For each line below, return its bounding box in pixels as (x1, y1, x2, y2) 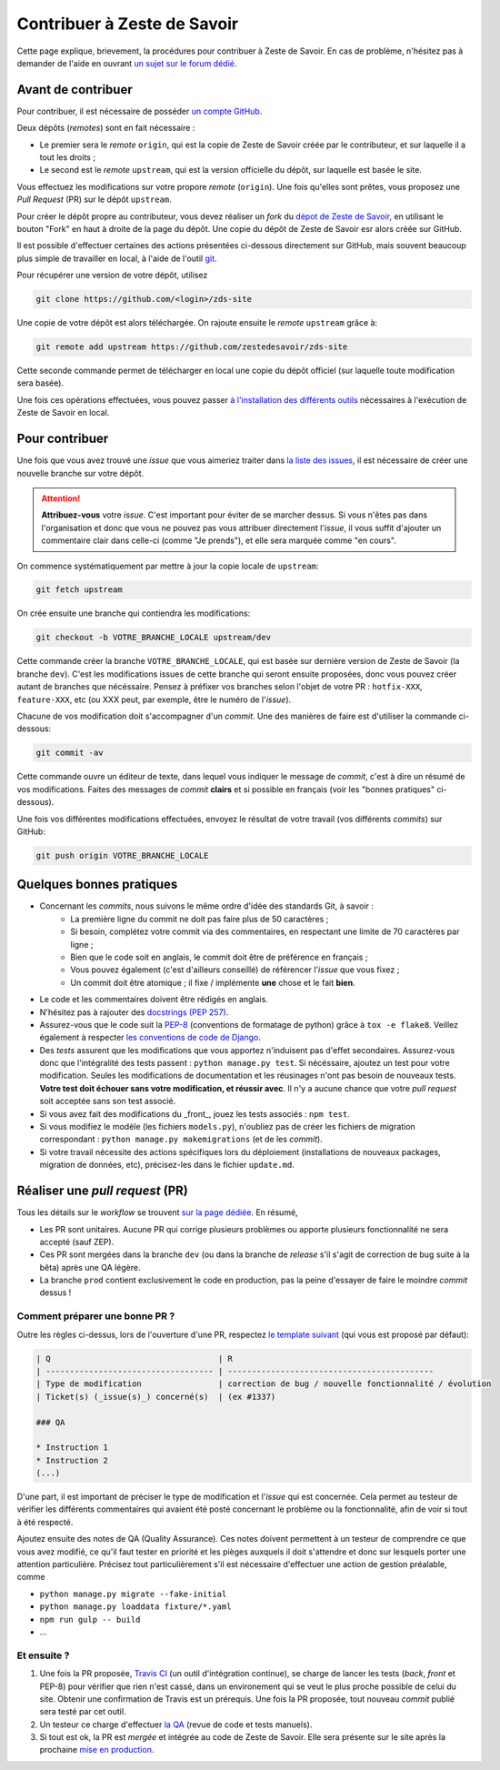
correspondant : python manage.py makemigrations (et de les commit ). (39, 1133, 323, 1145)
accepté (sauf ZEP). (39, 1236, 115, 1247)
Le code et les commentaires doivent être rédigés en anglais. (39, 994, 268, 1005)
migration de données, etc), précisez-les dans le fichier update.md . (39, 1160, 295, 1171)
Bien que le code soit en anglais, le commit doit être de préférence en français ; (70, 951, 368, 962)
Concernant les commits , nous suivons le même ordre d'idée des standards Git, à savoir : (39, 900, 375, 911)
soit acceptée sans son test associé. (39, 1096, 176, 1107)
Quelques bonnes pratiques (16, 877, 178, 892)
